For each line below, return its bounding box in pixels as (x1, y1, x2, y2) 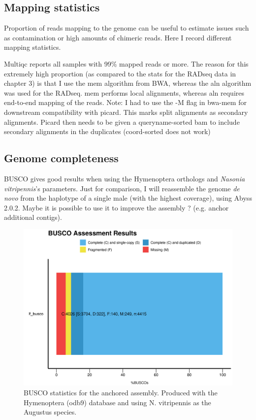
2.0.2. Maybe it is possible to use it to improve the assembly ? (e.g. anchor (4, 202, 229, 212)
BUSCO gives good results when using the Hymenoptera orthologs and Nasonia (4, 173, 245, 183)
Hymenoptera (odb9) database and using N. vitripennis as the (24, 397, 211, 407)
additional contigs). (4, 212, 62, 222)
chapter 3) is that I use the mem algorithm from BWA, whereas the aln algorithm (4, 78, 252, 88)
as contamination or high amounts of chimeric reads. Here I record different (4, 32, 232, 42)
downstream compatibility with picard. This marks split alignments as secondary (4, 106, 248, 117)
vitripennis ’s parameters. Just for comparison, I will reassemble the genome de (4, 183, 240, 193)
